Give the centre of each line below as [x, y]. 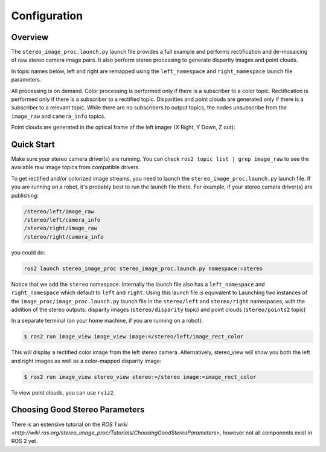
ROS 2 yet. [24, 441]
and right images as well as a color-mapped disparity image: [86, 361]
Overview [30, 37]
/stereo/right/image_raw [61, 228]
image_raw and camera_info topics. [58, 116]
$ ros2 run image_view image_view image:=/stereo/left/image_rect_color [134, 337]
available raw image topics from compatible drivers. [75, 167]
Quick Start [33, 144]
